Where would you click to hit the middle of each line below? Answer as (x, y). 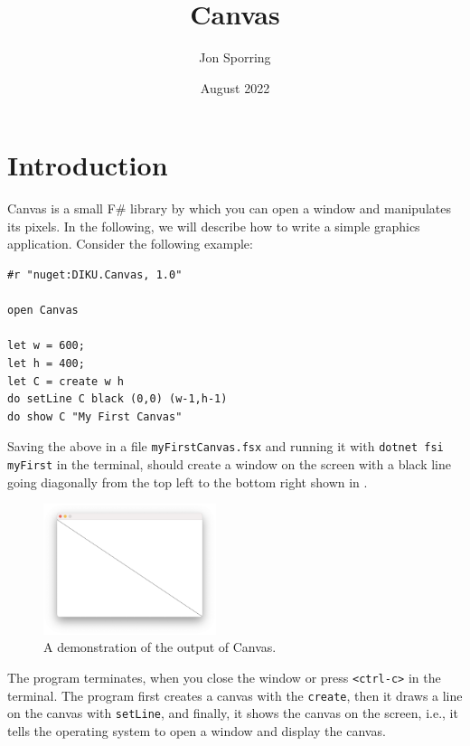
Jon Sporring (235, 57)
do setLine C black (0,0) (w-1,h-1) (117, 399)
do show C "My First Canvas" (95, 416)
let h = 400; (46, 364)
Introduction (88, 165)
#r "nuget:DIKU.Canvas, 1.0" (95, 275)
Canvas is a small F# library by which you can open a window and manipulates (229, 208)
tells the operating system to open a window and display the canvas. (197, 731)
